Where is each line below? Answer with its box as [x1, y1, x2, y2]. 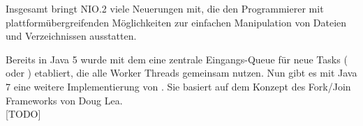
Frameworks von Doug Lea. [6, 93, 123, 107]
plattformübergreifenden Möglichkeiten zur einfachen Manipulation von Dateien [6, 15, 347, 29]
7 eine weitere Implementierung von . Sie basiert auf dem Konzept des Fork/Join [6, 79, 351, 93]
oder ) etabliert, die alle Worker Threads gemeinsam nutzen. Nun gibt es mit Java [6, 65, 357, 80]
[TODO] [6, 107, 41, 121]
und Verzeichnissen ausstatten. [6, 29, 137, 43]
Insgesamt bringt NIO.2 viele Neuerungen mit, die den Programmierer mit [6, 1, 324, 15]
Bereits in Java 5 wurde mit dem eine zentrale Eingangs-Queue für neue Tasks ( [6, 52, 348, 66]
